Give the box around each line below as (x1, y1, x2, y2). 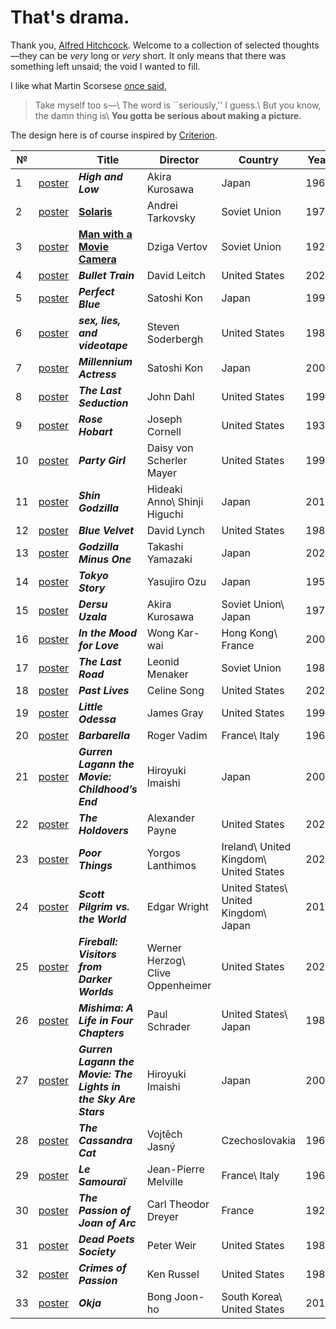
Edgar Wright (146, 899, 210, 913)
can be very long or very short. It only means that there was (39, 49, 287, 61)
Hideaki (146, 482, 183, 496)
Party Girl (78, 453, 126, 467)
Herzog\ (146, 953, 186, 967)
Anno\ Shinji (146, 494, 204, 508)
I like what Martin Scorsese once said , (10, 79, 167, 91)
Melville (146, 1174, 184, 1188)
